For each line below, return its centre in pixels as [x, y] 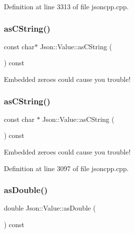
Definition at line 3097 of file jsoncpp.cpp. [66, 168]
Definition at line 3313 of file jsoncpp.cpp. [66, 6]
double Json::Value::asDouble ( [50, 208]
